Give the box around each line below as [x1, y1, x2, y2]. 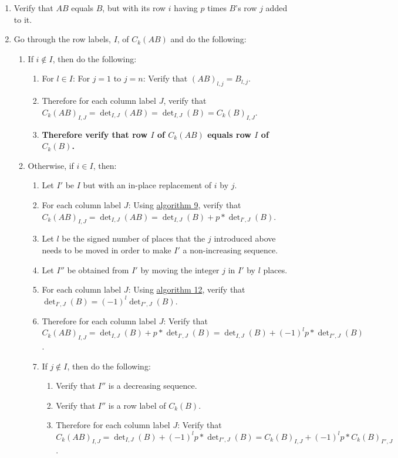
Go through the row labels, [14, 33, 111, 45]
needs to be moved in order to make [42, 243, 171, 256]
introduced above [214, 232, 276, 245]
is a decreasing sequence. [108, 379, 197, 392]
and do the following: [170, 33, 247, 45]
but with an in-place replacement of [83, 179, 212, 191]
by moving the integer [140, 263, 220, 276]
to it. [14, 13, 32, 25]
